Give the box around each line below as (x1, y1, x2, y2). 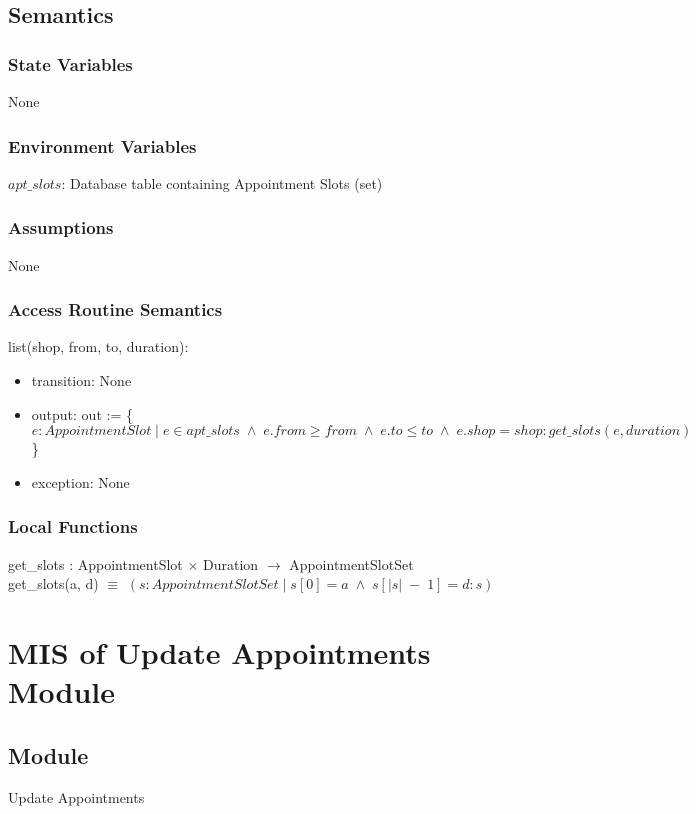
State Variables (8, 51, 133, 76)
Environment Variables (8, 133, 197, 158)
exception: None (31, 471, 130, 492)
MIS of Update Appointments (8, 632, 431, 672)
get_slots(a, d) (8, 573, 99, 594)
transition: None (31, 370, 132, 391)
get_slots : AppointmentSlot (8, 553, 183, 574)
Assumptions (8, 215, 114, 240)
